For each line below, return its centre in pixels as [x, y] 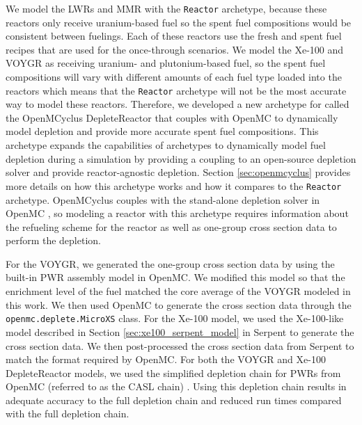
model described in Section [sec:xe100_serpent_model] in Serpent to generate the [180, 331]
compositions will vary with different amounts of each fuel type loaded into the [174, 77]
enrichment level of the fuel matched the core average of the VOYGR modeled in [178, 291]
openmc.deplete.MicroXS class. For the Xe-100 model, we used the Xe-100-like [175, 318]
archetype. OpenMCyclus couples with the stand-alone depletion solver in [163, 199]
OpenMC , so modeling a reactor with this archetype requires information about [177, 213]
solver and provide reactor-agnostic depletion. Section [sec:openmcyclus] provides [178, 172]
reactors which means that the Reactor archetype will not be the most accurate [176, 90]
